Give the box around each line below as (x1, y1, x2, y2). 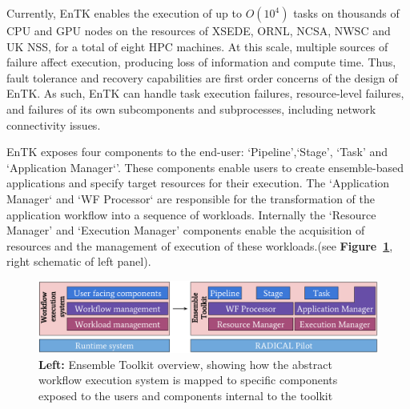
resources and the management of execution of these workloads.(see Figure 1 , (6, 237, 393, 254)
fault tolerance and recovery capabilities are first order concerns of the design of (6, 69, 398, 86)
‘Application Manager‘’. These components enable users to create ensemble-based (6, 158, 404, 175)
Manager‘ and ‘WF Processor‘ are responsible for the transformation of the (6, 190, 376, 207)
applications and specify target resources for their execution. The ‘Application (6, 174, 390, 191)
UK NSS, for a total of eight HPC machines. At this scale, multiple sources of (6, 38, 388, 54)
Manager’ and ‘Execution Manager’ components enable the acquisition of (6, 222, 365, 239)
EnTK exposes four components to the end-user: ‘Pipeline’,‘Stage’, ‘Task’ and (6, 143, 388, 160)
